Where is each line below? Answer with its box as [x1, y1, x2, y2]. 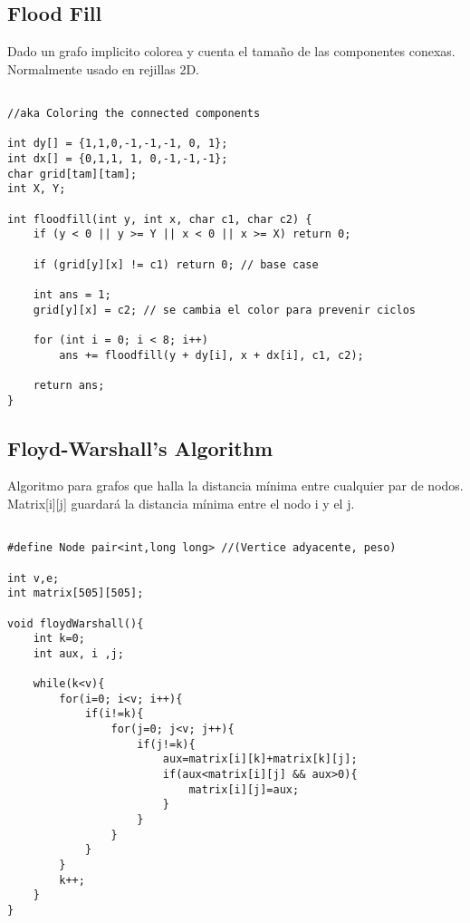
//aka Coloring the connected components [7, 107, 261, 121]
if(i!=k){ [84, 707, 144, 721]
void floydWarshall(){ [7, 617, 144, 630]
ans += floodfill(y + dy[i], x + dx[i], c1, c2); [59, 348, 364, 362]
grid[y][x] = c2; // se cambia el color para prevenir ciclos [33, 303, 417, 316]
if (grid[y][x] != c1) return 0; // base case [33, 257, 319, 271]
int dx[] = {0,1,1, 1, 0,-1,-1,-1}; [7, 152, 228, 166]
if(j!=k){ [137, 737, 196, 751]
